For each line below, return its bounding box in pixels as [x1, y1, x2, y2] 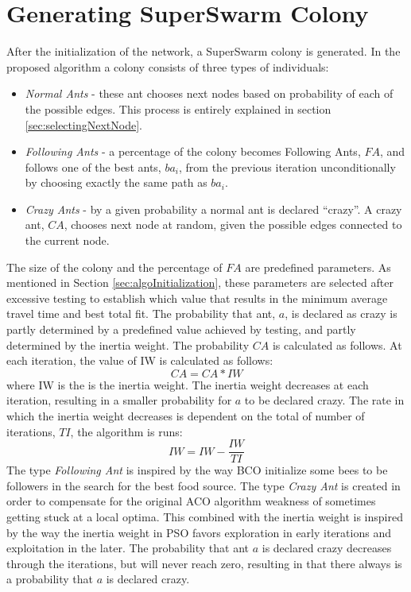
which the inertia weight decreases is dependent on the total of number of [6, 408, 365, 424]
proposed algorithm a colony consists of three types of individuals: [6, 58, 329, 75]
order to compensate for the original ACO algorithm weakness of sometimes [6, 493, 376, 509]
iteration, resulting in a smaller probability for [6, 392, 232, 408]
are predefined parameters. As [245, 258, 391, 275]
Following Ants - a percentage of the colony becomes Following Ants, [25, 143, 361, 160]
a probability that [6, 571, 93, 587]
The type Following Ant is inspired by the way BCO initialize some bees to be [6, 462, 388, 478]
